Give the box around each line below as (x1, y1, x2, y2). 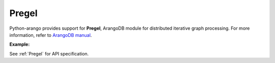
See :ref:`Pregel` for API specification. (9, 50, 89, 56)
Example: (9, 41, 30, 47)
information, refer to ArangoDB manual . (9, 32, 92, 38)
